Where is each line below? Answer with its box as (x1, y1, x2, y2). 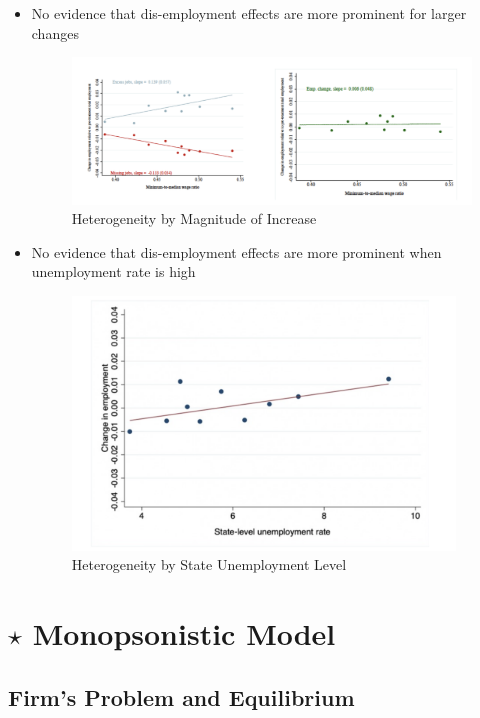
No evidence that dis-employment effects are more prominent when (31, 241, 442, 262)
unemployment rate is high (31, 261, 196, 282)
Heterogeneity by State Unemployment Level (71, 554, 347, 575)
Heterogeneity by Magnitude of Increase (71, 208, 317, 229)
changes (31, 22, 79, 43)
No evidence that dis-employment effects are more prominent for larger (31, 3, 467, 23)
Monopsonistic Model (32, 613, 336, 654)
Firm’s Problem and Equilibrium (8, 681, 355, 712)
